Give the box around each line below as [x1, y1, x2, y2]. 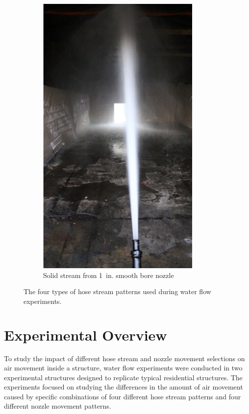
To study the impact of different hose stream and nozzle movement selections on [4, 353, 245, 363]
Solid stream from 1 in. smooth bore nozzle [43, 270, 174, 280]
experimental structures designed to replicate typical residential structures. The [4, 372, 243, 382]
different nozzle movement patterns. [4, 401, 111, 411]
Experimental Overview [4, 324, 167, 345]
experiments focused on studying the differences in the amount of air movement [4, 382, 243, 392]
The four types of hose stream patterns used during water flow [24, 286, 211, 297]
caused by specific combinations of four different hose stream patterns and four [4, 391, 241, 401]
